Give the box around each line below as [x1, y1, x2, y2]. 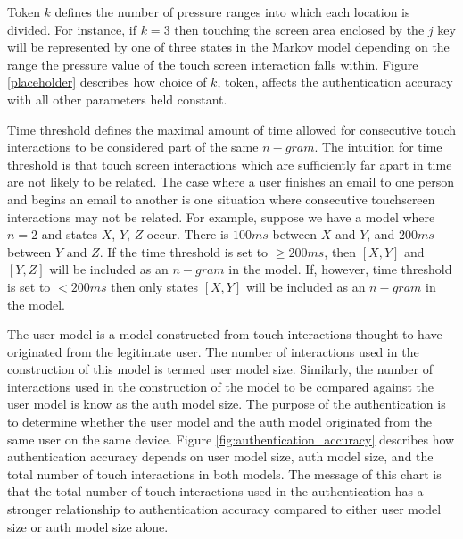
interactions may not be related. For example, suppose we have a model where [7, 207, 435, 226]
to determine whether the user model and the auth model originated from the [7, 412, 432, 431]
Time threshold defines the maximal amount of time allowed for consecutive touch [7, 120, 457, 138]
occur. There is [146, 225, 229, 244]
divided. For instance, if [7, 20, 137, 38]
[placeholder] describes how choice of [7, 72, 207, 91]
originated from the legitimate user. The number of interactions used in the [7, 342, 419, 361]
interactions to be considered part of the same [7, 137, 259, 156]
